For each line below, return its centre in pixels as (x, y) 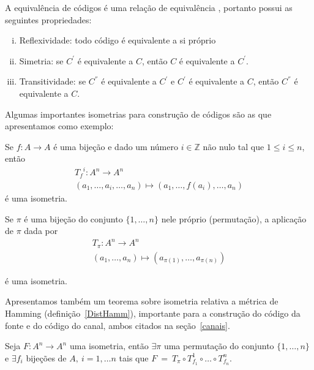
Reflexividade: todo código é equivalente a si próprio (118, 40)
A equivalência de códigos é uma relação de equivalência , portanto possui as (149, 7)
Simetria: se (41, 60)
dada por (41, 231)
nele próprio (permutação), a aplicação (234, 218)
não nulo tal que (234, 146)
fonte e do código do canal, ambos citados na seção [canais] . (118, 325)
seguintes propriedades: (48, 19)
